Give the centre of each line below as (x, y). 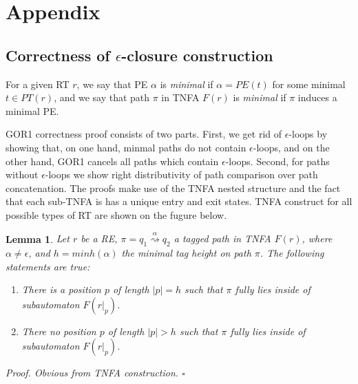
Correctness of (58, 55)
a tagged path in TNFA (222, 238)
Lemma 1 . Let (38, 238)
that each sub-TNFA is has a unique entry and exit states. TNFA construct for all (179, 201)
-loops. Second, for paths (277, 161)
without (22, 174)
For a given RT (38, 84)
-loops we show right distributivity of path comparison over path (181, 174)
